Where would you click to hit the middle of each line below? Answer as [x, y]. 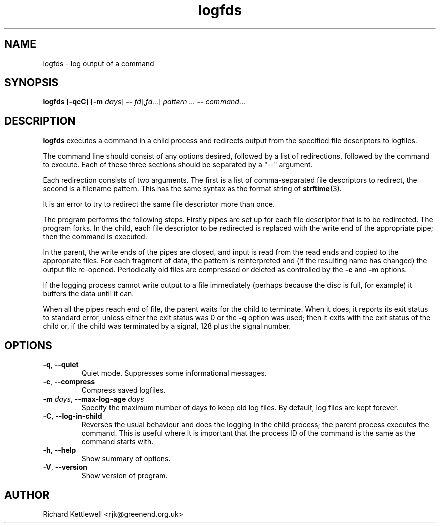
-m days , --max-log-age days [93, 399]
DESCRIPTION [40, 121]
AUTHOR [27, 495]
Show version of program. [125, 476]
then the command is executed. [95, 237]
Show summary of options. [126, 459]
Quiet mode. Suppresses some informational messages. [174, 373]
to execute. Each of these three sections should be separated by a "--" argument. [178, 165]
